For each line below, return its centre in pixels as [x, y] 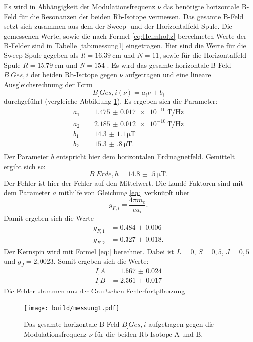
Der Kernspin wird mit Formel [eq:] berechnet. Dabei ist [89, 251]
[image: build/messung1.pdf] [72, 308]
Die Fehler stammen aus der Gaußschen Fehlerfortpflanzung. [96, 290]
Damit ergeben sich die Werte [49, 218]
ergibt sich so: [25, 166]
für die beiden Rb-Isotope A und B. [149, 333]
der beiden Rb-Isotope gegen [74, 74]
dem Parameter [27, 192]
